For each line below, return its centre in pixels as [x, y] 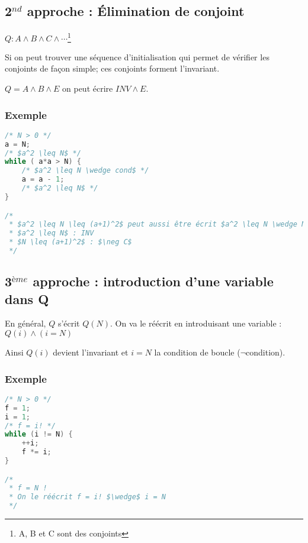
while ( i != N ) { [39, 434]
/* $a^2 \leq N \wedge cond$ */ [85, 171]
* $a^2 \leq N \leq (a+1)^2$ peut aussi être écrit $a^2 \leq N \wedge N [158, 224]
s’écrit [69, 323]
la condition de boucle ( [197, 352]
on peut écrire [88, 88]
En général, [25, 323]
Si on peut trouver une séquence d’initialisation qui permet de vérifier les [137, 56]
